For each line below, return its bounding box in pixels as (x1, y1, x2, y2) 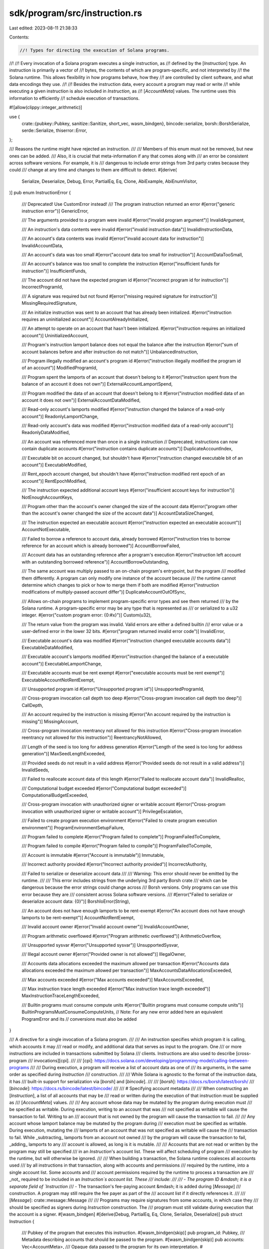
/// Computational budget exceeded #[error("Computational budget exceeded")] (21, 785, 187, 791)
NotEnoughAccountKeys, (21, 494, 73, 500)
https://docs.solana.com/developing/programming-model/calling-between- (94, 1057, 250, 1064)
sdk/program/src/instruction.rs (9, 7, 142, 18)
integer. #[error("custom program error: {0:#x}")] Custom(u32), (21, 612, 152, 618)
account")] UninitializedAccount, (21, 332, 89, 338)
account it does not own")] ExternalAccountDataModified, (21, 397, 141, 403)
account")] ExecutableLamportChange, (21, 660, 102, 666)
